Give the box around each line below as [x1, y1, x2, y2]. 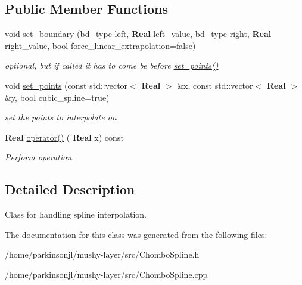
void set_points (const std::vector [5, 79, 128, 91]
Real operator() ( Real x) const [5, 131, 124, 143]
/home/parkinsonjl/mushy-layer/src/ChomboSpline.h [5, 248, 200, 261]
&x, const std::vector [177, 79, 253, 91]
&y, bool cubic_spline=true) [5, 91, 110, 103]
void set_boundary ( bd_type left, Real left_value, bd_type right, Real [5, 27, 272, 40]
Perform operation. [5, 151, 74, 163]
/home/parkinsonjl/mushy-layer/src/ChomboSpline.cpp [5, 268, 208, 280]
